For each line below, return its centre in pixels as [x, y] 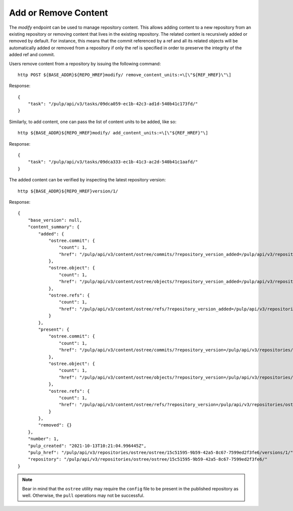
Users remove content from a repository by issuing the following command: [85, 64]
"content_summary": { [54, 227]
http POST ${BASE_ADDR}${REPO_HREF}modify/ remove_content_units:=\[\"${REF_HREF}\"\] [125, 75]
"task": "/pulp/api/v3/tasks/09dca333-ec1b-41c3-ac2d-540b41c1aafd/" [113, 162]
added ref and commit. [32, 55]
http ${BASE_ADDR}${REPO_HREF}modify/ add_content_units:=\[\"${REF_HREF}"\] [113, 133]
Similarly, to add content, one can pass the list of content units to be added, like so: [93, 122]
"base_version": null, [55, 220]
